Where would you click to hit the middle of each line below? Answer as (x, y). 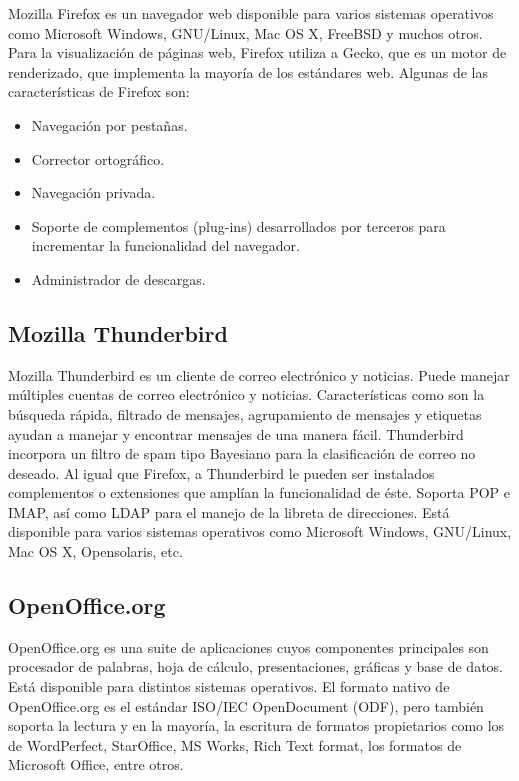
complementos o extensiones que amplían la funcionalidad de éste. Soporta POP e (259, 492)
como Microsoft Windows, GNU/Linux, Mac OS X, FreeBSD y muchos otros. (245, 32)
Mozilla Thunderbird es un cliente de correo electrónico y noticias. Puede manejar (259, 374)
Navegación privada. (93, 192)
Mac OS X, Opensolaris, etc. (95, 551)
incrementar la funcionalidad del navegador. (165, 245)
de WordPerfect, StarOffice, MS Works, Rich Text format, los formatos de (235, 744)
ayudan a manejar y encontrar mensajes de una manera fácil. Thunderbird (236, 433)
